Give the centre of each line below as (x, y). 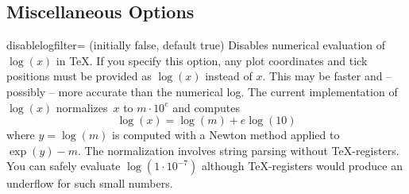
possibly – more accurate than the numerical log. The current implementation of (202, 91)
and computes (206, 107)
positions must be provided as (79, 76)
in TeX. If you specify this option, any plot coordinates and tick (212, 60)
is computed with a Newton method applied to (226, 135)
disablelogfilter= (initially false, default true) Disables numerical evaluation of (196, 45)
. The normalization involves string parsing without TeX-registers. (238, 150)
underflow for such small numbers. (90, 183)
